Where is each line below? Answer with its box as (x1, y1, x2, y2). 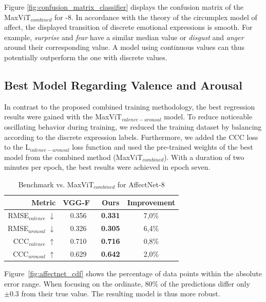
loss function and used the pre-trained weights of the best (72, 141, 253, 152)
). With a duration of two (164, 151, 244, 162)
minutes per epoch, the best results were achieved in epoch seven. (4, 162, 211, 172)
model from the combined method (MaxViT (4, 151, 143, 162)
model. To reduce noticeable (164, 111, 253, 122)
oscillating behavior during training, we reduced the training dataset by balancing (4, 121, 262, 132)
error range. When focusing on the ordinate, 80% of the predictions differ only (4, 278, 250, 289)
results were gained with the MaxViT (4, 111, 122, 122)
